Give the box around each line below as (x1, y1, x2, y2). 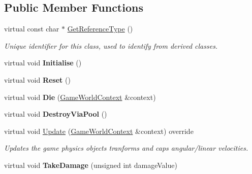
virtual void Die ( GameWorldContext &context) (4, 91, 156, 102)
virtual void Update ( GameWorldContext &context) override (4, 125, 194, 136)
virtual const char (4, 23, 59, 34)
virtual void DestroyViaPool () (4, 109, 107, 119)
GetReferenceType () (67, 23, 133, 34)
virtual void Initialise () (4, 57, 82, 68)
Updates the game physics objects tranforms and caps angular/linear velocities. (4, 143, 248, 153)
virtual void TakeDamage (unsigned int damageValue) (4, 159, 177, 170)
